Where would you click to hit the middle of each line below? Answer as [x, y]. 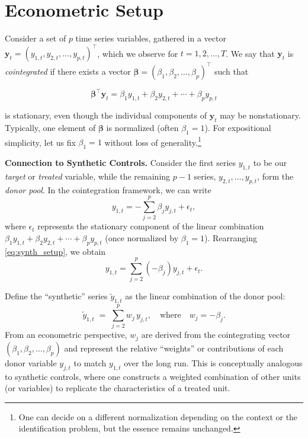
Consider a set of [36, 38]
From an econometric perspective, [66, 335]
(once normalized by [142, 237]
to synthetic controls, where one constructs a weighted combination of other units [153, 376]
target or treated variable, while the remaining [88, 176]
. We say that [250, 53]
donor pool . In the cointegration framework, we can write [108, 189]
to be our [270, 163]
